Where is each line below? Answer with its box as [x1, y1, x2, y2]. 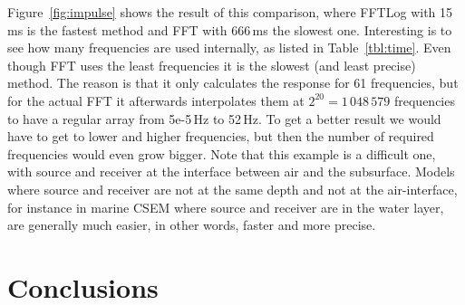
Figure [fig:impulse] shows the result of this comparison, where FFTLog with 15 [7, 3, 453, 21]
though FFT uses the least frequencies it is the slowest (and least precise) [7, 55, 416, 74]
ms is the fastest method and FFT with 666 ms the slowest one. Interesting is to [7, 20, 452, 39]
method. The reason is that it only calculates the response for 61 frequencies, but [7, 73, 459, 92]
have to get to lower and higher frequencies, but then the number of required [7, 127, 434, 146]
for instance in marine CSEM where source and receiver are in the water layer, [7, 197, 444, 216]
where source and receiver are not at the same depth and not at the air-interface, [7, 179, 458, 198]
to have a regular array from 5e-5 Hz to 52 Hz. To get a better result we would [7, 109, 441, 128]
